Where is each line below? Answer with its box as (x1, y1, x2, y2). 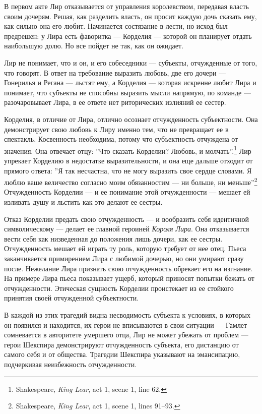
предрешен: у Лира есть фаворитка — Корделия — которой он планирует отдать (4, 30, 252, 41)
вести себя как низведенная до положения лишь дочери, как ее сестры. (4, 233, 223, 244)
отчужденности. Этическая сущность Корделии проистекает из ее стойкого (4, 282, 234, 293)
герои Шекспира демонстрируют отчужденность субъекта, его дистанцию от (4, 339, 239, 349)
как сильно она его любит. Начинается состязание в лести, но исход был (4, 21, 228, 31)
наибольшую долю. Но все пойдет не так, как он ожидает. (4, 40, 184, 51)
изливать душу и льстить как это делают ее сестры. (4, 197, 163, 207)
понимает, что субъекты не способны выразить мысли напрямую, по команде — (4, 87, 251, 97)
